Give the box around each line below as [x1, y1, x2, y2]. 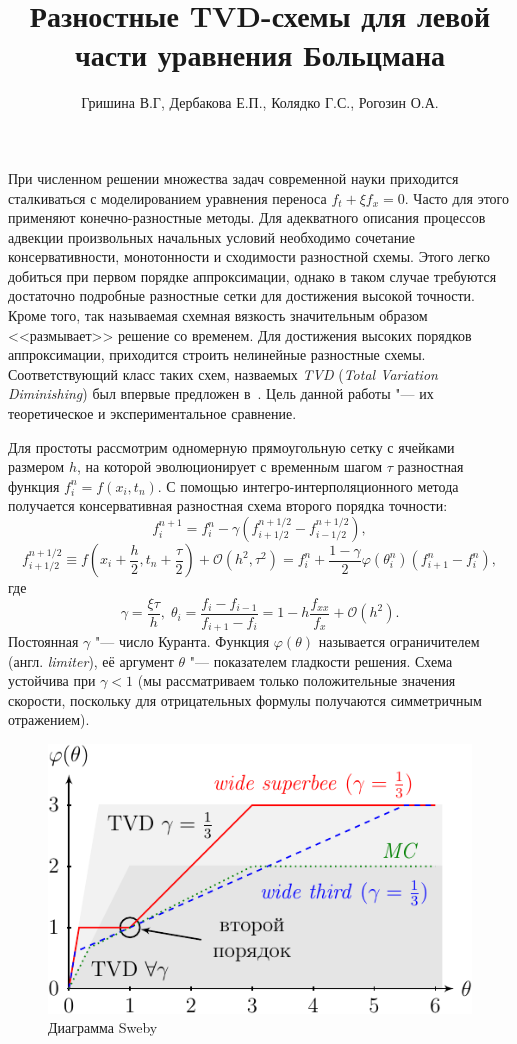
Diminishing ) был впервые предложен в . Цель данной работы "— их [8, 383, 434, 404]
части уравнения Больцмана [74, 34, 446, 75]
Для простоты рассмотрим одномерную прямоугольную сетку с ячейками [8, 436, 455, 457]
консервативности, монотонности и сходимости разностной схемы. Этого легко [8, 246, 490, 267]
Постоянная [8, 631, 79, 652]
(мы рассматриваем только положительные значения [137, 670, 456, 691]
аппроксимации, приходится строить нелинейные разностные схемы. [8, 344, 426, 365]
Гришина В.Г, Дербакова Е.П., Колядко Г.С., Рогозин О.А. [81, 92, 439, 113]
